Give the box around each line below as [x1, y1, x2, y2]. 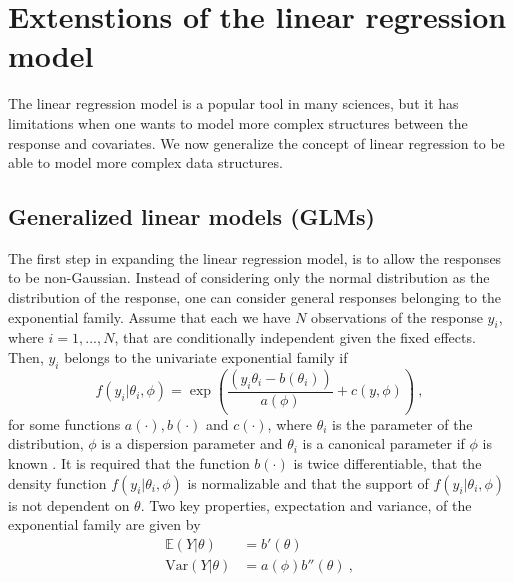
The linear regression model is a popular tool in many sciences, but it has [8, 93, 459, 114]
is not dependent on [8, 494, 130, 515]
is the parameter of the [332, 413, 473, 434]
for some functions [8, 413, 121, 434]
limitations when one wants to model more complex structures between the [8, 112, 468, 133]
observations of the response [311, 306, 483, 327]
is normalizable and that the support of [187, 472, 429, 493]
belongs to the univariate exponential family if [64, 347, 348, 368]
